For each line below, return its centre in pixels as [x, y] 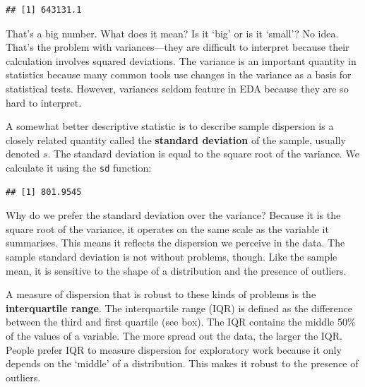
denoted [23, 154]
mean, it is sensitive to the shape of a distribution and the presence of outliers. [176, 270]
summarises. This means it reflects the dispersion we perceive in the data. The [175, 243]
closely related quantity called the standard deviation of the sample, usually [176, 139]
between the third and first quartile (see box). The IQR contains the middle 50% [181, 322]
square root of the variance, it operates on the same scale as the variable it [167, 228]
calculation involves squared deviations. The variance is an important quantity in [181, 60]
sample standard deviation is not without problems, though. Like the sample [172, 256]
